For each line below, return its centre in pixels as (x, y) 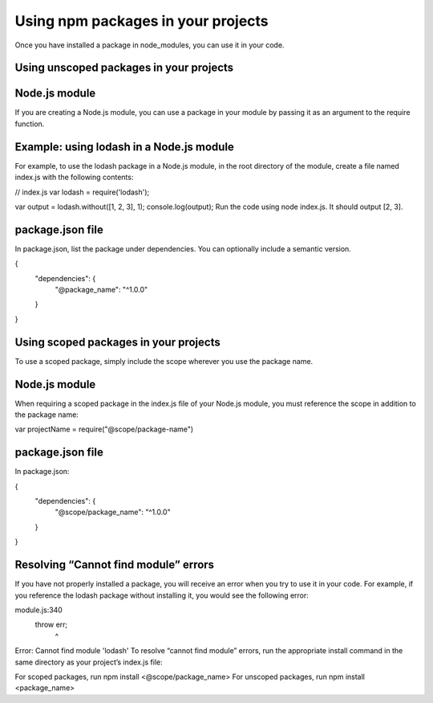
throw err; (51, 625)
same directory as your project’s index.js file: (89, 662)
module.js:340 (39, 610)
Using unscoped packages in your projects (124, 68)
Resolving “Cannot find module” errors (115, 565)
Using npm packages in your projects (142, 21)
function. (30, 124)
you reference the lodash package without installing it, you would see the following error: (162, 595)
